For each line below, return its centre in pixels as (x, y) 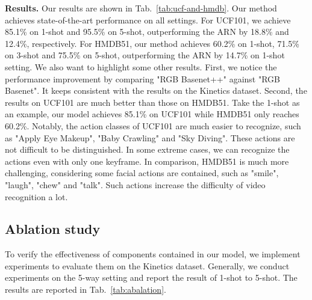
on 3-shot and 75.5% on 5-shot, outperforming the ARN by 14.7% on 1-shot (145, 55)
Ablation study (53, 229)
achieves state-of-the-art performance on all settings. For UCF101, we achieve (148, 20)
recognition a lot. (36, 196)
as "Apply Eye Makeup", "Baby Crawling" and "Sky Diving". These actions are (150, 137)
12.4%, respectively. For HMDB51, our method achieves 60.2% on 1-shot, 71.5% (152, 43)
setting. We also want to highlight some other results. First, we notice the (141, 66)
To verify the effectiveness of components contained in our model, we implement (153, 254)
